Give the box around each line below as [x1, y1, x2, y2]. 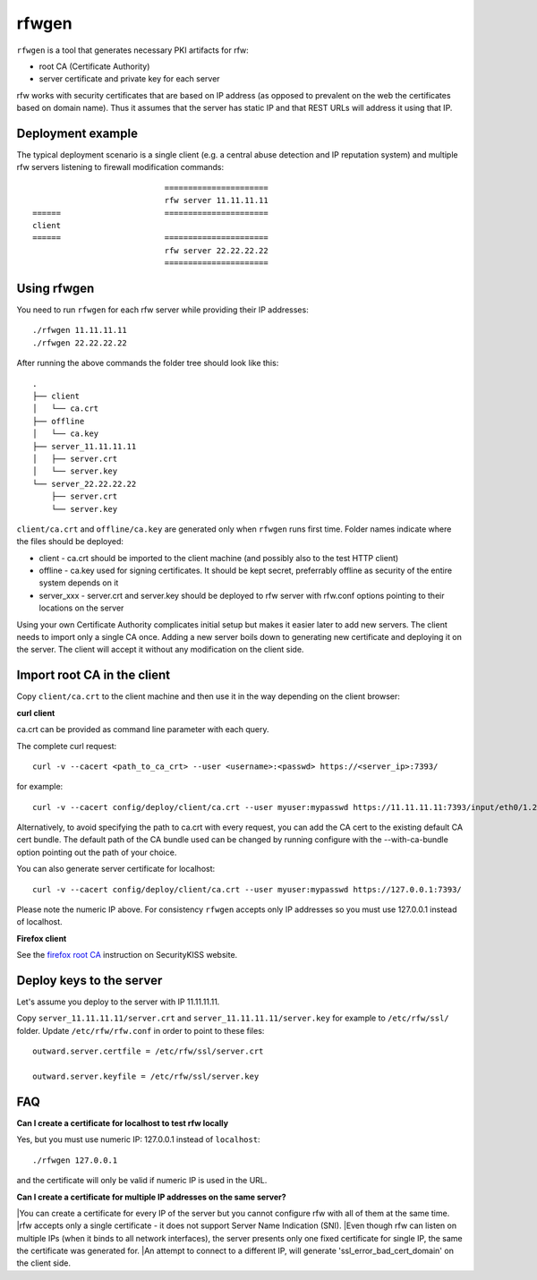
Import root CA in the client [16, 668, 170, 683]
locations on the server [38, 602, 124, 613]
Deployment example [16, 125, 139, 141]
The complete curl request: [16, 740, 117, 751]
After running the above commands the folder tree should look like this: [16, 358, 279, 369]
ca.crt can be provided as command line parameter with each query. [16, 724, 269, 735]
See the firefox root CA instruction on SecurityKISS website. [16, 950, 238, 960]
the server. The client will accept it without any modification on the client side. [16, 644, 304, 655]
